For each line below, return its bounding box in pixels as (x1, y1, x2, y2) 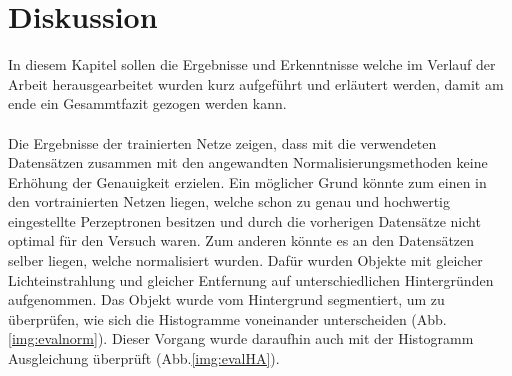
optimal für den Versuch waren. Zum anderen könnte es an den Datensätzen (8, 230, 475, 251)
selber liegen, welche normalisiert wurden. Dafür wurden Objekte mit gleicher (8, 250, 483, 271)
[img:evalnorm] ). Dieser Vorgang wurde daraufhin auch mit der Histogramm (8, 328, 474, 349)
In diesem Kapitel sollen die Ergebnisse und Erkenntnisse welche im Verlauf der (8, 54, 496, 75)
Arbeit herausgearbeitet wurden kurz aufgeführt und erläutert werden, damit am (8, 73, 504, 94)
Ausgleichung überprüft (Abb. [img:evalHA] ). (8, 348, 280, 369)
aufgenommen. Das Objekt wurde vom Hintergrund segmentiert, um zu (8, 289, 445, 310)
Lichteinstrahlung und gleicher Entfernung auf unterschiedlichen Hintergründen (8, 269, 494, 290)
